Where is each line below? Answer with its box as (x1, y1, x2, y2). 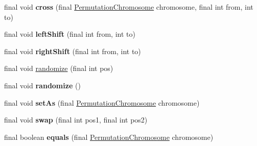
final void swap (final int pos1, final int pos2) (4, 114, 148, 125)
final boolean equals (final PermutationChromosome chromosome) (4, 131, 214, 142)
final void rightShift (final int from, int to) (4, 45, 141, 56)
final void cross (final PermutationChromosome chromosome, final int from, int (4, 2, 253, 12)
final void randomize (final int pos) (4, 63, 113, 74)
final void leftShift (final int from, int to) (4, 29, 135, 39)
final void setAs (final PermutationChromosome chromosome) (4, 97, 200, 108)
